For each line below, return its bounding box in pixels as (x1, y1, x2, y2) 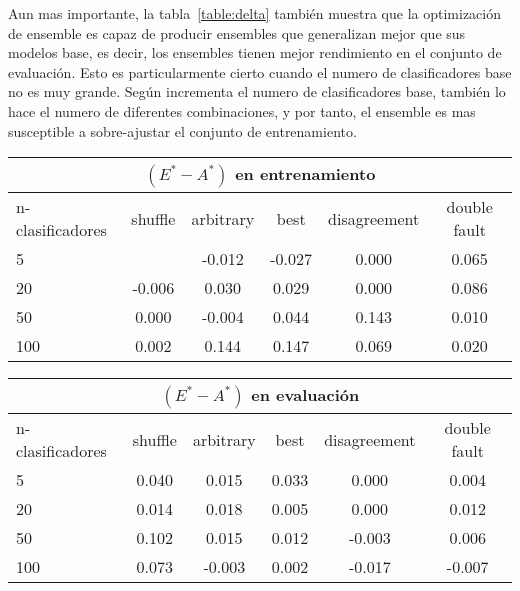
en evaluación (251, 383, 360, 407)
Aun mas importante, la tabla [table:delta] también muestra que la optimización (8, 3, 501, 23)
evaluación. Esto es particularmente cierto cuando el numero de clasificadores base (8, 61, 512, 82)
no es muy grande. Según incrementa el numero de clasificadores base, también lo (8, 81, 506, 102)
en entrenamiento (235, 162, 376, 186)
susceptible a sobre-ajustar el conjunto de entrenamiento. (8, 120, 357, 141)
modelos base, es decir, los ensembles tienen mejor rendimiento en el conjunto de (8, 42, 502, 63)
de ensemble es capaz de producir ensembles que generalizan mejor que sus (8, 22, 466, 43)
